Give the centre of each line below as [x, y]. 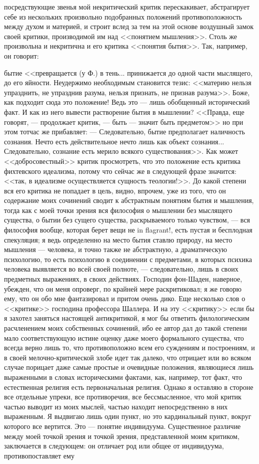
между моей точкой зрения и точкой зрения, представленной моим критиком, [122, 436]
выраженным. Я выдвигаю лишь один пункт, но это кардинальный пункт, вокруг [128, 416]
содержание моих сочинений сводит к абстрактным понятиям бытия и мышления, [129, 200]
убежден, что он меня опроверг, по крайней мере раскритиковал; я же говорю [123, 288]
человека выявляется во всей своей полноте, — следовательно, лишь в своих [121, 269]
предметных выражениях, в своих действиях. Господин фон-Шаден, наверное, [123, 279]
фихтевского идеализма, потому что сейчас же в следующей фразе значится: [120, 171]
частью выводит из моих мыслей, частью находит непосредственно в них [116, 406]
